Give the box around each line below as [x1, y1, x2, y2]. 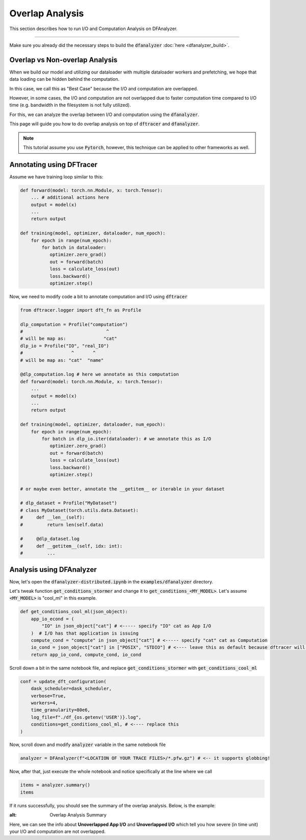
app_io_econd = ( [31, 616, 74, 622]
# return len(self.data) [20, 522, 104, 527]
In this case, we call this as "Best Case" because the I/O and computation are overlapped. [9, 85, 198, 91]
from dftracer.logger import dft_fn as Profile [20, 307, 141, 313]
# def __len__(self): [20, 515, 85, 521]
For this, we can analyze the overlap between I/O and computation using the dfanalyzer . [9, 111, 199, 118]
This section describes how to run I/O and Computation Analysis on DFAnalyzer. [9, 26, 178, 32]
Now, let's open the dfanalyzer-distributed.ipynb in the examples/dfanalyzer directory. [9, 578, 214, 585]
